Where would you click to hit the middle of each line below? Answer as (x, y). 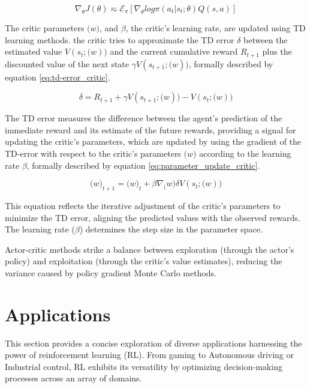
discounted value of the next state (67, 63)
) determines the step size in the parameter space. (171, 229)
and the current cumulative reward (174, 51)
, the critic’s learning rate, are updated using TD (216, 28)
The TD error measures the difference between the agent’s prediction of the (144, 118)
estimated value (34, 51)
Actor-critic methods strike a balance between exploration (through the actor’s (150, 249)
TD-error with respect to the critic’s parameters (93, 153)
